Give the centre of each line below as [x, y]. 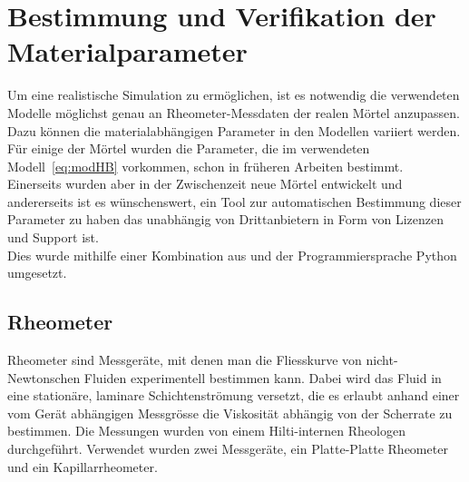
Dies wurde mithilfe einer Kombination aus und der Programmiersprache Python [232, 255]
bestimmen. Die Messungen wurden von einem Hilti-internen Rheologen [206, 431]
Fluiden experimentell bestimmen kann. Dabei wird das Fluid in [263, 377]
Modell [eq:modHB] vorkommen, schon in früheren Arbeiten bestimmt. [205, 166]
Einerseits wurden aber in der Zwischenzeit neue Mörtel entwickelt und [205, 184]
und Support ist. [53, 237]
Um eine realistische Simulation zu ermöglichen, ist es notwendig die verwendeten [234, 95]
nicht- [382, 360]
